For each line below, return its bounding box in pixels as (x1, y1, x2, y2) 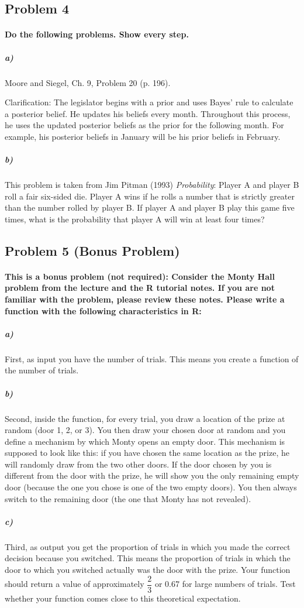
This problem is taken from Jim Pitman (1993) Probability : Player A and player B (5, 178, 299, 191)
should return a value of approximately (5, 578, 144, 590)
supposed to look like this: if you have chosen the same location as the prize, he (5, 446, 289, 459)
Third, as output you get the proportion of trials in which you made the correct (5, 540, 291, 552)
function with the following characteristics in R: (5, 304, 202, 317)
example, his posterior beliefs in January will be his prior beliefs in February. (5, 130, 281, 142)
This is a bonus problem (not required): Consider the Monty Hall (5, 270, 275, 282)
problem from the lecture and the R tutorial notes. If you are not (5, 281, 275, 294)
